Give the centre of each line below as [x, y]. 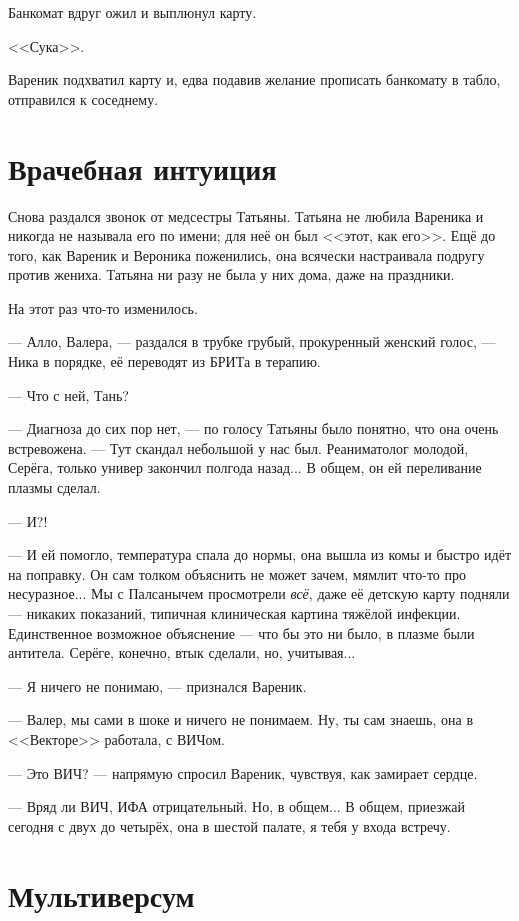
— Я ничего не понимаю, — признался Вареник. [157, 685]
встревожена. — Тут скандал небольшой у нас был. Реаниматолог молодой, [238, 447]
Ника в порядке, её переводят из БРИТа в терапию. [164, 361]
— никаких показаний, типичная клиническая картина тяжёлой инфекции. [234, 613]
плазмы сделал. [54, 487]
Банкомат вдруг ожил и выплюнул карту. [132, 12]
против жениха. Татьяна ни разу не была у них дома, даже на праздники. [231, 274]
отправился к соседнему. [83, 98]
